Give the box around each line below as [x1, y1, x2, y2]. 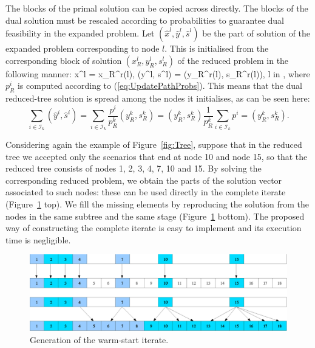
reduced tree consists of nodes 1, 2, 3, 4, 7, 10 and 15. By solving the [5, 162, 262, 175]
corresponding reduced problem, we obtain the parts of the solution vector [5, 173, 282, 186]
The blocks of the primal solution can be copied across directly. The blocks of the [5, 2, 308, 14]
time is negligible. [5, 233, 71, 246]
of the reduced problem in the [177, 54, 289, 66]
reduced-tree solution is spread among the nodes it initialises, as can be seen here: [5, 92, 310, 105]
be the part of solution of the [202, 27, 311, 40]
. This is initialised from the [164, 42, 269, 55]
